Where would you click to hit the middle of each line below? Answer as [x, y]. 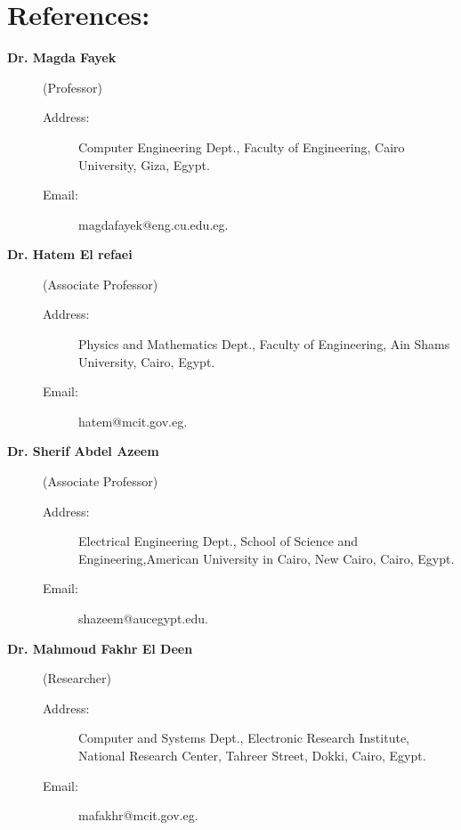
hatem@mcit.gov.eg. [133, 421]
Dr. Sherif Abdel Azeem [83, 451]
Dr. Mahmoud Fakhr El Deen [100, 648]
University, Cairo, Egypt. [147, 361]
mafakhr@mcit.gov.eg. [138, 815]
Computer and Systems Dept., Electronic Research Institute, [244, 738]
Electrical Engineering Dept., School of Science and [218, 541]
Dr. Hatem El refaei [70, 254]
